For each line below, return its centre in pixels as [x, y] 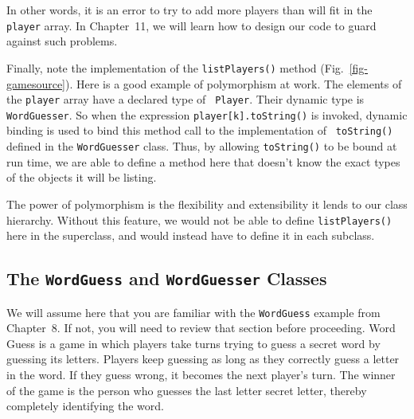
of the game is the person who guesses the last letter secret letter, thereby [187, 390]
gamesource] [36, 83]
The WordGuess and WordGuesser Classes [167, 278]
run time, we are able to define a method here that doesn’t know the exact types [203, 161]
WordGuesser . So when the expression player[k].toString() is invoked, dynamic [207, 114]
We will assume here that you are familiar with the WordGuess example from [193, 312]
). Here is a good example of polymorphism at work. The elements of [234, 83]
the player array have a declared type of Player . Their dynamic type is [186, 99]
